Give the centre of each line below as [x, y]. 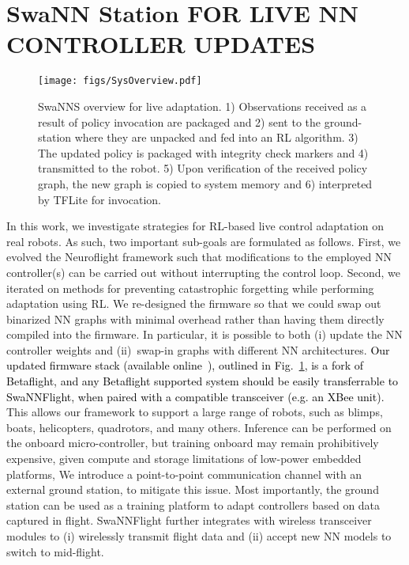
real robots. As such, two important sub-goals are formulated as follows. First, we [204, 241]
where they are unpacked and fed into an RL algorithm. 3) [216, 137]
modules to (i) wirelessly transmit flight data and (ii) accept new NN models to [199, 536]
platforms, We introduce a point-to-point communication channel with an [184, 474]
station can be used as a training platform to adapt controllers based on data [193, 504]
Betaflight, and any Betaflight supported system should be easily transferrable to [203, 381]
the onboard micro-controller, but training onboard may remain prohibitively [193, 443]
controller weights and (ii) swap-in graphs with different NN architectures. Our [198, 349]
